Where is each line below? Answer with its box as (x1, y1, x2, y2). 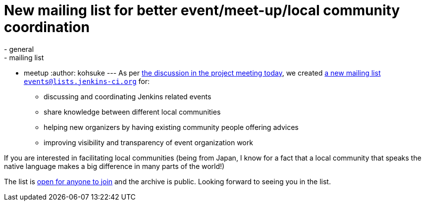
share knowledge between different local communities (44, 107, 221, 116)
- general (4, 44, 34, 53)
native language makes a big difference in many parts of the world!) (4, 162, 225, 170)
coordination (4, 19, 90, 36)
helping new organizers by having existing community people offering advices (44, 123, 299, 131)
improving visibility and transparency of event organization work (44, 138, 253, 147)
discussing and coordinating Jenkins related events (44, 92, 212, 101)
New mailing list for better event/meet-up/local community (4, 2, 400, 19)
